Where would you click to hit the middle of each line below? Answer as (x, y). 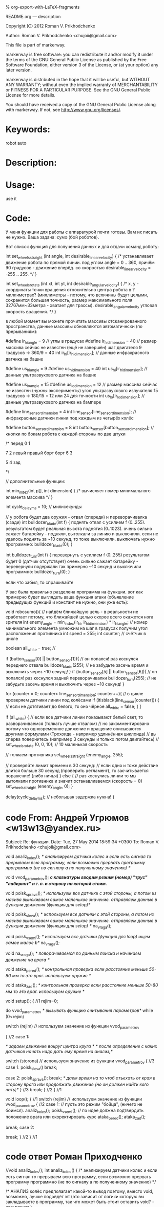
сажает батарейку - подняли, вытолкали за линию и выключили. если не (82, 534)
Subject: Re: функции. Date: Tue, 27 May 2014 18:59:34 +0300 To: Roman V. (82, 842)
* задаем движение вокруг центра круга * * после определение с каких (82, 1046)
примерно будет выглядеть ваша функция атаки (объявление (70, 597)
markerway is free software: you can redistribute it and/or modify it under (79, 54)
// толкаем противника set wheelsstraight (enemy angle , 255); (64, 756)
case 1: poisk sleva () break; (31, 1068)
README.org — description (33, 16)
